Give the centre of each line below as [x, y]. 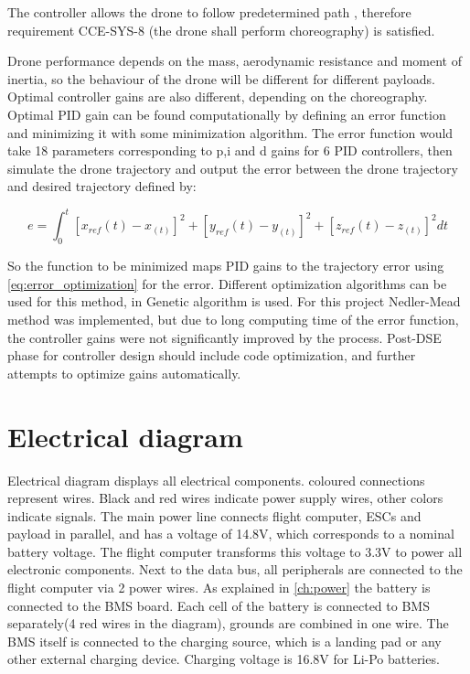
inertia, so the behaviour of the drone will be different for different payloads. [221, 78]
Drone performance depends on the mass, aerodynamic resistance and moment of [235, 61]
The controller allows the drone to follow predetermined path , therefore [209, 12]
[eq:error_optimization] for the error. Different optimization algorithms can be [227, 283]
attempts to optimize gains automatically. [124, 373]
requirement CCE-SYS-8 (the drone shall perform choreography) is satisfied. [221, 30]
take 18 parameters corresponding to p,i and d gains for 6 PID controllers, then [230, 150]
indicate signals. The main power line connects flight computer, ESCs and [214, 515]
